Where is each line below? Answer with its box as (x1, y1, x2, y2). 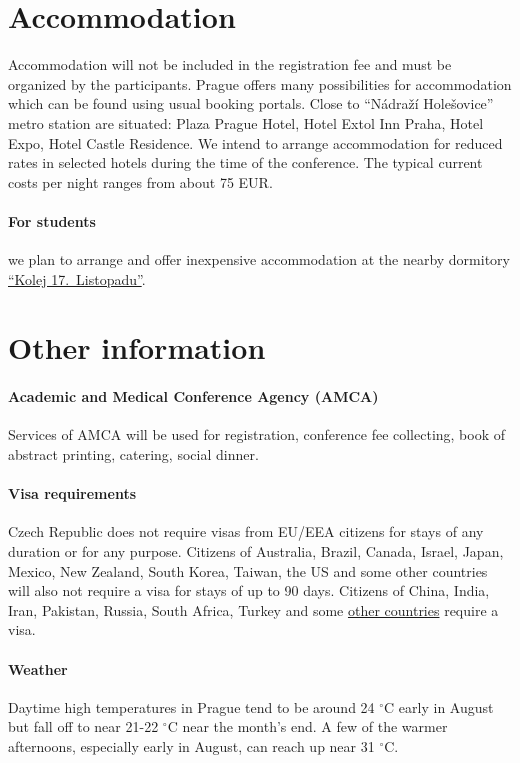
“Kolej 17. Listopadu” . (8, 268, 146, 289)
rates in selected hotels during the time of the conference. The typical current (8, 152, 483, 173)
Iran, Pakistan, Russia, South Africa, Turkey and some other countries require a (8, 599, 499, 620)
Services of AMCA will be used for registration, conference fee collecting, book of (8, 424, 506, 445)
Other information (8, 327, 266, 368)
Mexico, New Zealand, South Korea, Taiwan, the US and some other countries (8, 560, 488, 581)
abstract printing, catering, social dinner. (8, 444, 259, 465)
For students (8, 210, 96, 231)
